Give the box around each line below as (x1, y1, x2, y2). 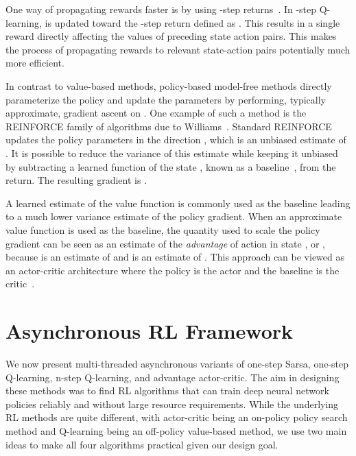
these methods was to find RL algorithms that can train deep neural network (5, 383, 329, 398)
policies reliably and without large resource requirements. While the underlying (5, 396, 339, 411)
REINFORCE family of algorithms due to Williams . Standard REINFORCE (5, 119, 332, 133)
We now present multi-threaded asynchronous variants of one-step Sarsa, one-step (5, 357, 349, 370)
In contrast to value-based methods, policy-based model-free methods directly (5, 78, 332, 93)
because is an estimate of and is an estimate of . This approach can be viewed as (5, 250, 345, 264)
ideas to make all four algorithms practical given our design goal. (5, 437, 278, 451)
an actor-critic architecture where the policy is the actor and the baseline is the (5, 263, 340, 277)
